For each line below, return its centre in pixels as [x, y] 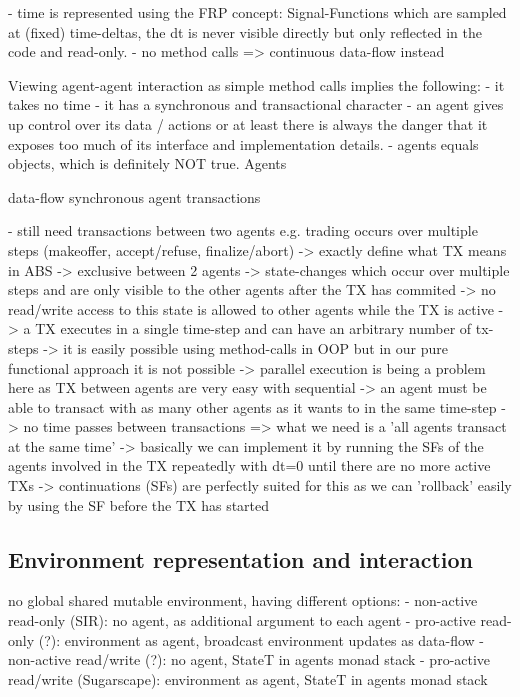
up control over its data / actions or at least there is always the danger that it [248, 123]
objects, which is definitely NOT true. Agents [147, 163]
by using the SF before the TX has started [139, 504]
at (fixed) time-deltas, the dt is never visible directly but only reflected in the [245, 31]
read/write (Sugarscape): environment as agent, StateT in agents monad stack [248, 678]
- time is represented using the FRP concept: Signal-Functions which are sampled [257, 12]
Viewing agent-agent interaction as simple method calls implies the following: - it [256, 84]
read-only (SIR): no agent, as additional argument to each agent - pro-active [242, 620]
